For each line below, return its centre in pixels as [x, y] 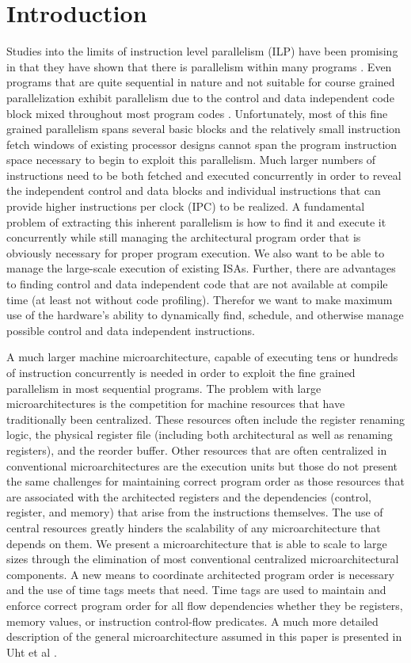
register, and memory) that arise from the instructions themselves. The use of [195, 512]
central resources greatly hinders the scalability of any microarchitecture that [194, 527]
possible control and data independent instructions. [131, 330]
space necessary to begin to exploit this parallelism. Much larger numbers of [191, 160]
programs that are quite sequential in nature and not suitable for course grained [201, 82]
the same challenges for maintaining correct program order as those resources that [205, 481]
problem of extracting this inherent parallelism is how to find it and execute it [196, 221]
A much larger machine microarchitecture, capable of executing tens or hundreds [202, 357]
